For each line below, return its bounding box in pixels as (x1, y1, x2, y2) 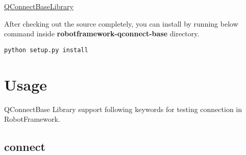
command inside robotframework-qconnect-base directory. (4, 28, 200, 39)
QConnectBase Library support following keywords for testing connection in (4, 103, 242, 114)
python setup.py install (4, 46, 88, 54)
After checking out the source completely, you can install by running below (4, 18, 238, 29)
